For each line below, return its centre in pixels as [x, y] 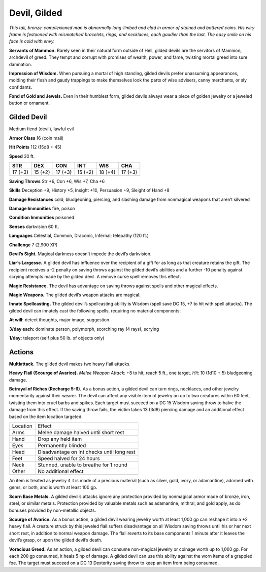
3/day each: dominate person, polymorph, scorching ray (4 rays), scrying [84, 329]
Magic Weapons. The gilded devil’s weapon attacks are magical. [75, 295]
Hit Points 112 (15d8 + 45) [35, 147]
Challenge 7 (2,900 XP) [33, 245]
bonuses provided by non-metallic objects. [52, 510]
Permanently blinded [62, 445]
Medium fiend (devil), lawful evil [41, 129]
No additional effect [61, 471]
